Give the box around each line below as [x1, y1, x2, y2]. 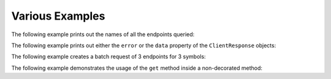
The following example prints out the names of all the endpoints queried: [11, 31, 195, 38]
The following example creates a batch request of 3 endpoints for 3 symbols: [11, 53, 206, 61]
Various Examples [11, 9, 105, 23]
